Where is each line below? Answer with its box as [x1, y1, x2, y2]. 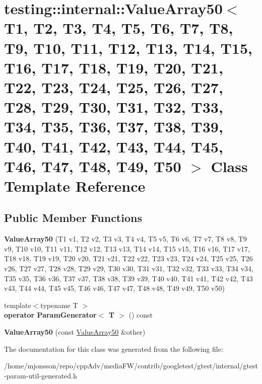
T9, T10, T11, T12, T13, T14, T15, [4, 37, 252, 58]
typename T [40, 299, 78, 310]
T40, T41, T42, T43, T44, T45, [4, 136, 223, 157]
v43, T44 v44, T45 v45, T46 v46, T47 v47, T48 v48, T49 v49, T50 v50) [4, 283, 225, 293]
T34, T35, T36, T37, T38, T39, [4, 116, 223, 137]
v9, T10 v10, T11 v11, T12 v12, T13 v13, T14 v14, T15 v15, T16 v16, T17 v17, [4, 243, 250, 254]
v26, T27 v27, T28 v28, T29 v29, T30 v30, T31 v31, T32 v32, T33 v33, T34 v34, [4, 263, 254, 274]
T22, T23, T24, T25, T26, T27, [4, 76, 223, 97]
